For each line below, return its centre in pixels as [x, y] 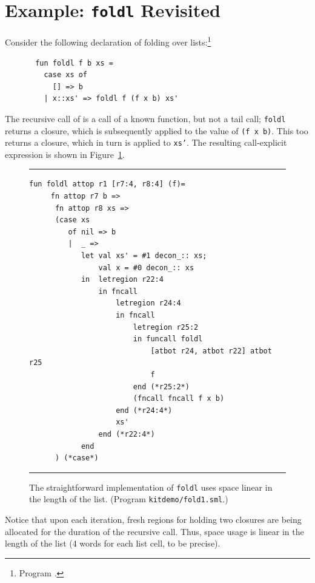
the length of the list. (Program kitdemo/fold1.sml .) [129, 499]
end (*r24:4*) [144, 410]
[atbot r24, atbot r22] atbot [211, 351]
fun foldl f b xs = [74, 63]
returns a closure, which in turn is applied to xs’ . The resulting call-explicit [146, 142]
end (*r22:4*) [127, 434]
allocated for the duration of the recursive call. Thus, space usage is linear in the [154, 531]
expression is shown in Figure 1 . [65, 154]
